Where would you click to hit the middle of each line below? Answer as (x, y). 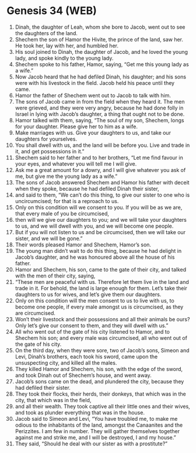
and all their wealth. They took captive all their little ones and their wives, (102, 406)
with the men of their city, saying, (55, 276)
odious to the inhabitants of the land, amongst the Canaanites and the (99, 425)
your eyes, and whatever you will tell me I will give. (76, 164)
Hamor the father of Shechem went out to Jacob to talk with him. (93, 95)
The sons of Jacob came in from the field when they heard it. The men (100, 101)
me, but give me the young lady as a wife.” (66, 176)
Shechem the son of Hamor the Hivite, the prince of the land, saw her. (99, 39)
